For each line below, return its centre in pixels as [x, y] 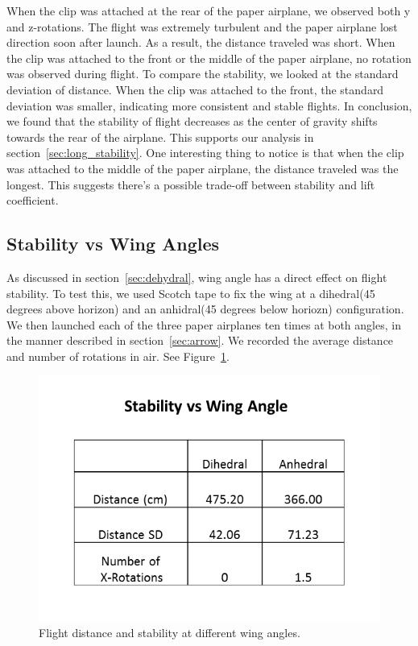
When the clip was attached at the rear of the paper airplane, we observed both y [209, 10]
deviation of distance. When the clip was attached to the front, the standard [195, 89]
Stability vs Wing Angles [113, 244]
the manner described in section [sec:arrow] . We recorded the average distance [200, 340]
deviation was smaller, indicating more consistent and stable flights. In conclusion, [209, 105]
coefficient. [33, 200]
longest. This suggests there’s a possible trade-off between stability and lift [191, 184]
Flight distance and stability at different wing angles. [170, 632]
